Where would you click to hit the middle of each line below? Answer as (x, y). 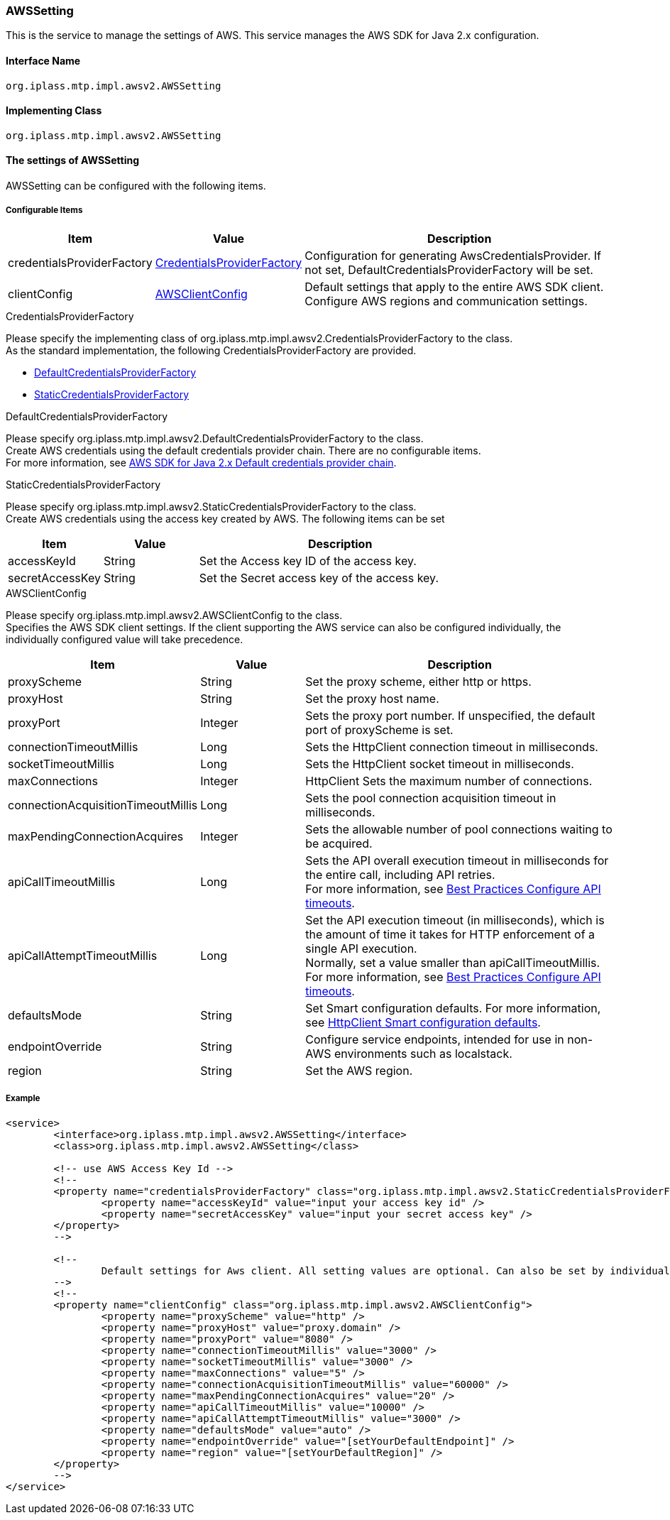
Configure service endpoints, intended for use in (435, 1039)
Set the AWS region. (359, 1070)
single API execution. (361, 948)
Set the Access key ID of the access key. (308, 561)
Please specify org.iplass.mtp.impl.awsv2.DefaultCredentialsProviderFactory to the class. (215, 438)
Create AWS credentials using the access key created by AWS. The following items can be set (225, 518)
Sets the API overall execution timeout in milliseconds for (457, 860)
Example (23, 1099)
